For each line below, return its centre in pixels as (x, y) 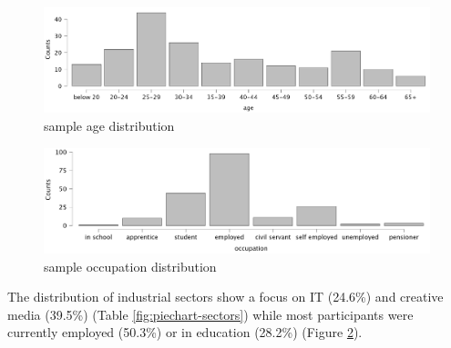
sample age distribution (109, 126)
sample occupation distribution (130, 266)
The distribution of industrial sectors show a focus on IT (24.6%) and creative (225, 297)
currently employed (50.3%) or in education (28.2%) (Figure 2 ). (185, 332)
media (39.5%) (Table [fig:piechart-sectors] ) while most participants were (210, 314)
